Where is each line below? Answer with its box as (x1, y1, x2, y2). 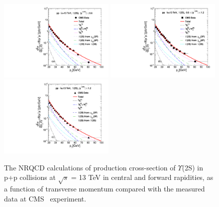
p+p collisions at (4, 172, 56, 182)
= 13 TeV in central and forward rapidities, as (71, 172, 213, 182)
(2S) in (182, 162, 203, 172)
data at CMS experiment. (4, 193, 86, 203)
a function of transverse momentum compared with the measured (4, 183, 205, 194)
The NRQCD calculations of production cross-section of (4, 162, 176, 172)
